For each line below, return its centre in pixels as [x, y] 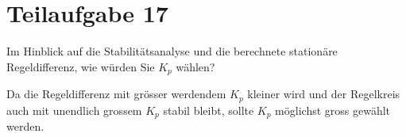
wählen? [195, 66]
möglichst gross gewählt [333, 110]
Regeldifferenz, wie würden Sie [81, 66]
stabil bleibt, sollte [209, 110]
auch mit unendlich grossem [74, 110]
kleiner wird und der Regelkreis [324, 94]
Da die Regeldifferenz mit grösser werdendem [116, 94]
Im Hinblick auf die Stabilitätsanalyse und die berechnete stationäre [172, 51]
